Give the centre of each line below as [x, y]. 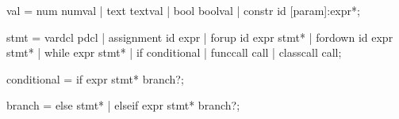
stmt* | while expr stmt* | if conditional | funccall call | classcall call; [174, 52]
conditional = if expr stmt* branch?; [95, 78]
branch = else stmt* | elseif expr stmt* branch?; [123, 105]
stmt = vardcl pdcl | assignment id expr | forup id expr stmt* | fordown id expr [200, 37]
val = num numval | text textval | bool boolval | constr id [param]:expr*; [183, 10]
